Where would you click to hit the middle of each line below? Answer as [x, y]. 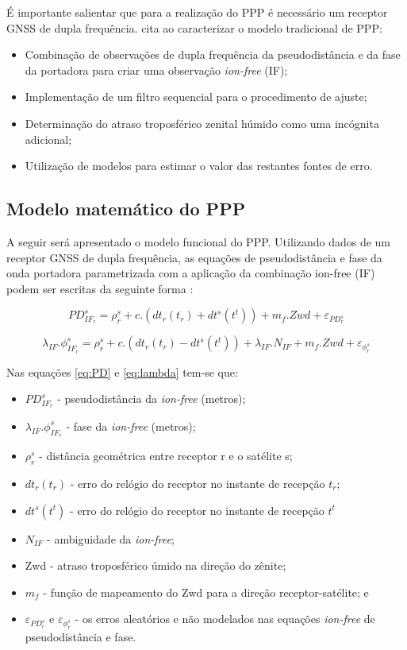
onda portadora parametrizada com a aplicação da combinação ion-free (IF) [191, 273]
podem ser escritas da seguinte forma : [100, 288]
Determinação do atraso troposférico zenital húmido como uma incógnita [202, 123]
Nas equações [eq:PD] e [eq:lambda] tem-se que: [122, 371]
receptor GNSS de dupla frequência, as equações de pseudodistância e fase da [194, 257]
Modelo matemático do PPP [126, 209]
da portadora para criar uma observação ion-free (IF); [156, 70]
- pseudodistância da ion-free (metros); [152, 399]
